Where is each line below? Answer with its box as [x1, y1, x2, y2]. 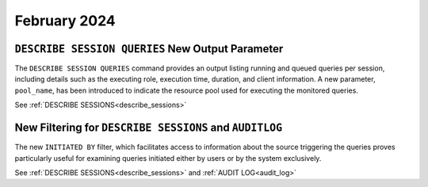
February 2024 [14, 12, 117, 29]
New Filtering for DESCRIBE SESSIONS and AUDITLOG [14, 121, 283, 135]
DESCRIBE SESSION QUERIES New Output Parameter [14, 42, 284, 55]
